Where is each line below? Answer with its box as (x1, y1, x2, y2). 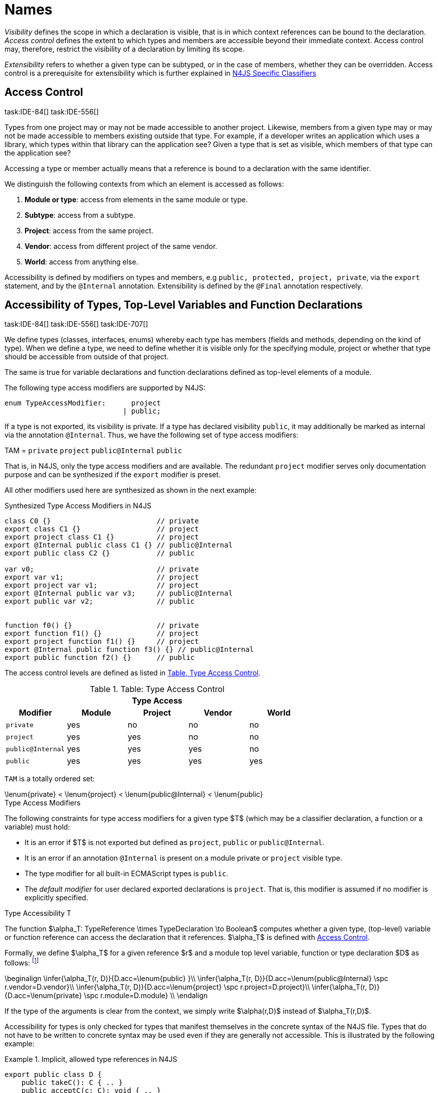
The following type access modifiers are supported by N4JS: (5, 383, 205, 392)
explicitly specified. (25, 893, 88, 902)
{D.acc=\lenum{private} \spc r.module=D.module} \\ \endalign (5, 991, 208, 1000)
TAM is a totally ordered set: (5, 774, 95, 783)
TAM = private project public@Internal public (5, 446, 182, 455)
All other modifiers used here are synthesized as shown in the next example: (5, 486, 257, 495)
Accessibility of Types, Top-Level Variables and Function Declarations (5, 299, 363, 312)
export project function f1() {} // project (5, 637, 199, 646)
